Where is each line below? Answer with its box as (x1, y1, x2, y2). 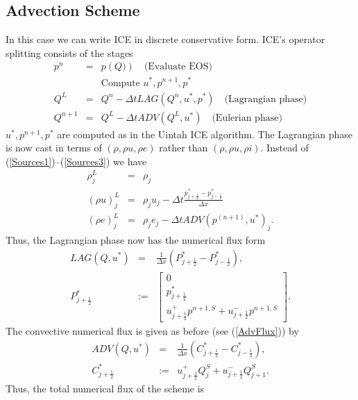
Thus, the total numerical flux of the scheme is (6, 381, 205, 396)
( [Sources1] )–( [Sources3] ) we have (6, 153, 147, 168)
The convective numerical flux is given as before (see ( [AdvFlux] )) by (6, 324, 299, 338)
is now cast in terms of (6, 140, 102, 155)
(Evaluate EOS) (144, 62, 212, 72)
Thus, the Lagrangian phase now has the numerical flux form (6, 232, 266, 247)
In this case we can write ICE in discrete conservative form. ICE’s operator (6, 32, 325, 47)
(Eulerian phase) (212, 112, 282, 123)
